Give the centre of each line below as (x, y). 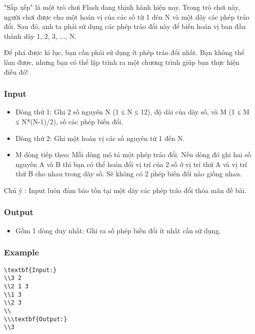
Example (22, 252)
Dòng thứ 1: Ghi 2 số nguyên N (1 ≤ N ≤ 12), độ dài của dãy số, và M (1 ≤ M (132, 112)
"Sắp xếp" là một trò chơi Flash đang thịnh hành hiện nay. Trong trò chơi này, (122, 7)
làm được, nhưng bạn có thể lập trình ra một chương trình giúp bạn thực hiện (122, 62)
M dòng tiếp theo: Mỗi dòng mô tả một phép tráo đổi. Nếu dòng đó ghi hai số (133, 154)
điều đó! (16, 71)
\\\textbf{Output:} (36, 319)
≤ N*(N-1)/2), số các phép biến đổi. (69, 121)
